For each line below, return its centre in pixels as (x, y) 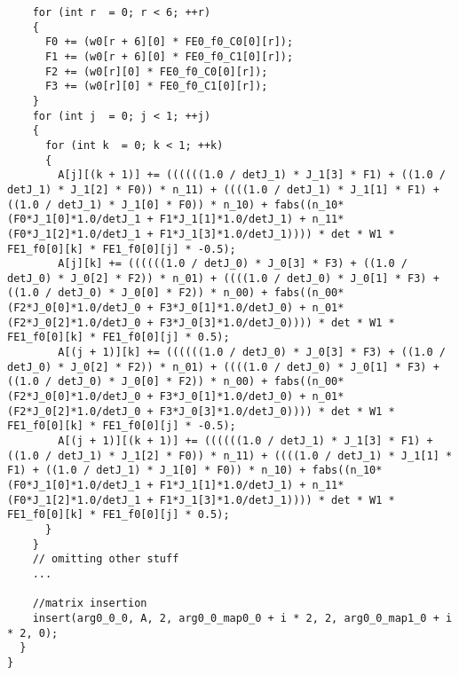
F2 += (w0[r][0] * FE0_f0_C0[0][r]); (156, 71)
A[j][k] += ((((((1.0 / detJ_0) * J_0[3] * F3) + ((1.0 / (233, 264)
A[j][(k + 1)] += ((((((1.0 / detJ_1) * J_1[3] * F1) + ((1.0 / (252, 175)
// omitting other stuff (106, 559)
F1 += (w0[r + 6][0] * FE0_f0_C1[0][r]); (169, 56)
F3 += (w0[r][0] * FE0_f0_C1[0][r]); (156, 86)
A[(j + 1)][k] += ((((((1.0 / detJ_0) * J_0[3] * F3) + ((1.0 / (252, 353)
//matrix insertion (90, 604)
